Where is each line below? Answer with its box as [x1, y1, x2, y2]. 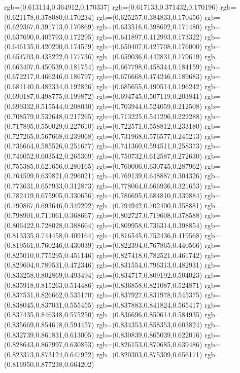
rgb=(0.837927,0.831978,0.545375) [96, 289, 202, 300]
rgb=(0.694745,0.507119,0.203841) [96, 91, 202, 101]
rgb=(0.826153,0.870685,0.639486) [96, 339, 202, 350]
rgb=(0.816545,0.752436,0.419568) [96, 230, 202, 240]
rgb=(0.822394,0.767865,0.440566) [96, 240, 202, 250]
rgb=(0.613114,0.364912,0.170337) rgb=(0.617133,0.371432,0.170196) [4, 2, 218, 12]
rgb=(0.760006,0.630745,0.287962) [96, 160, 202, 171]
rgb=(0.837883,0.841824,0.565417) [96, 299, 202, 310]
